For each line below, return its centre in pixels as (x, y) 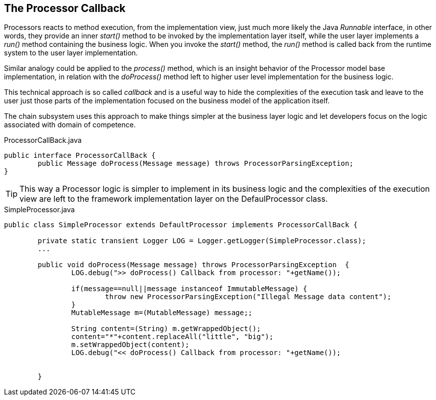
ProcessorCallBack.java (43, 140)
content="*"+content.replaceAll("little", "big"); (172, 337)
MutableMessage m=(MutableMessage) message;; (162, 313)
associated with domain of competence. (70, 125)
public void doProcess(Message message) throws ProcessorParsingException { (194, 265)
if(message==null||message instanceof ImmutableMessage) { (189, 289)
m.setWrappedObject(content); (130, 345)
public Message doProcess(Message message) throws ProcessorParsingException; (196, 164)
